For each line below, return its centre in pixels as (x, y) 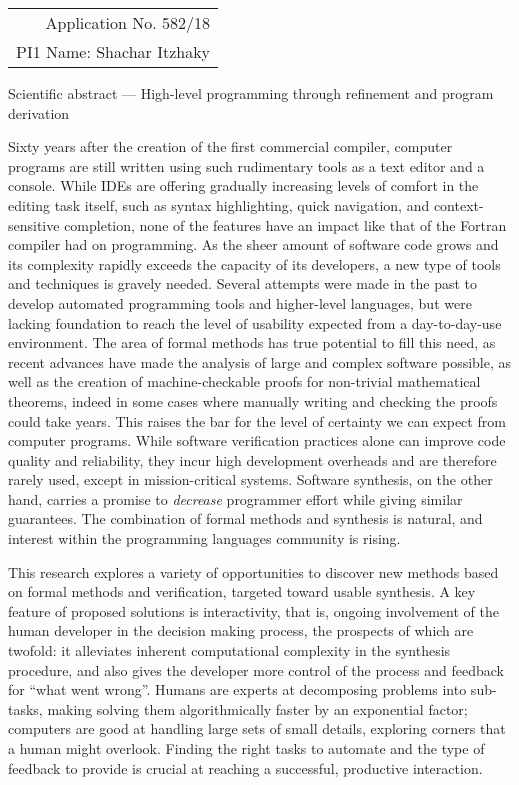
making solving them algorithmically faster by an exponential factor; (257, 708)
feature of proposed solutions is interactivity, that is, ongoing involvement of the (253, 610)
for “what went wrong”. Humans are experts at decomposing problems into (237, 689)
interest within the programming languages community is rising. (204, 538)
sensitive (34, 224)
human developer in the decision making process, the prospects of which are (241, 630)
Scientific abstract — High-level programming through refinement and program (251, 93)
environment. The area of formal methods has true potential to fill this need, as (252, 342)
